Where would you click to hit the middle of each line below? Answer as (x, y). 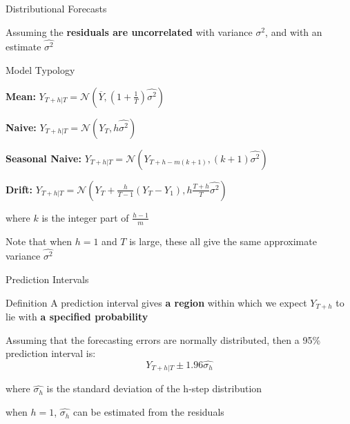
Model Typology (40, 70)
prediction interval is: (51, 353)
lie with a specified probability (77, 317)
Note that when (39, 241)
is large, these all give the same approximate (223, 241)
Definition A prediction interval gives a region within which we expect (156, 302)
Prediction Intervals (47, 279)
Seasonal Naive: (43, 158)
